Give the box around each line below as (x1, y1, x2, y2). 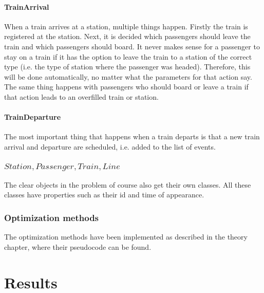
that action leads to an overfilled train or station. (4, 91, 159, 102)
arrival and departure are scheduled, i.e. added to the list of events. (4, 141, 216, 152)
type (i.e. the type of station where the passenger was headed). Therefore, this (4, 61, 251, 72)
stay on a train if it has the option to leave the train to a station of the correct (4, 51, 252, 62)
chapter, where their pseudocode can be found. (4, 241, 152, 252)
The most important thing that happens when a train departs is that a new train (4, 131, 260, 142)
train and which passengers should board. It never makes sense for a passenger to (4, 41, 260, 51)
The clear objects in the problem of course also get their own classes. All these (4, 179, 251, 190)
